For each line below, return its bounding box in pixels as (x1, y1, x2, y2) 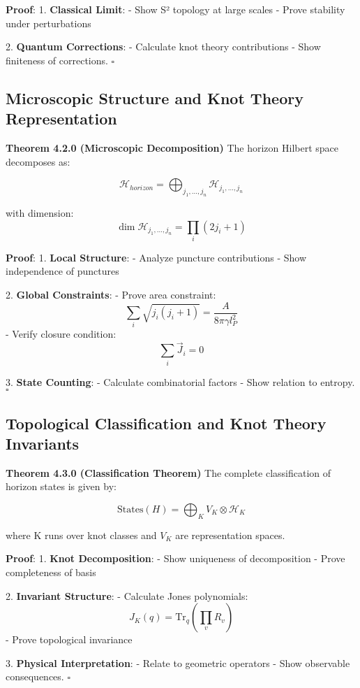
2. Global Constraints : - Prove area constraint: (6, 287, 216, 302)
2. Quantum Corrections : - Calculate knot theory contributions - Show (6, 39, 321, 54)
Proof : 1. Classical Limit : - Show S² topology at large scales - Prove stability (6, 2, 345, 16)
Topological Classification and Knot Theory (6, 412, 327, 433)
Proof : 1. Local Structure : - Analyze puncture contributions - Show (6, 250, 306, 264)
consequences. (6, 669, 64, 684)
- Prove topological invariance (6, 632, 133, 647)
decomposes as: (6, 154, 70, 169)
